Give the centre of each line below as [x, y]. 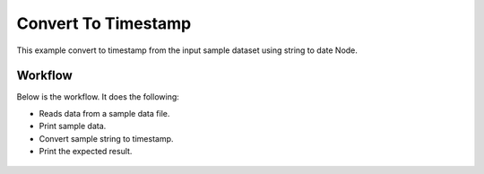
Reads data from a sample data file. [104, 113]
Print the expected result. [86, 152]
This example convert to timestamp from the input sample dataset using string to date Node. [187, 50]
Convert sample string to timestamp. [106, 138]
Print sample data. [73, 126]
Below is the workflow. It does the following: [98, 97]
